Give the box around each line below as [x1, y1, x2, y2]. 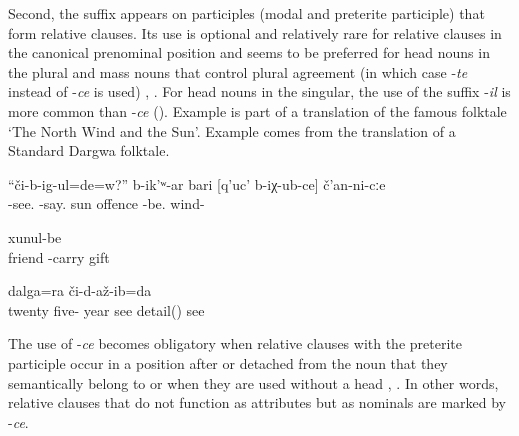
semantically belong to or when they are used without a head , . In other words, [8, 372, 499, 393]
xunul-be [8, 226, 62, 247]
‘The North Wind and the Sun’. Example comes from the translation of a [8, 120, 456, 141]
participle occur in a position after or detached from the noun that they [8, 352, 448, 373]
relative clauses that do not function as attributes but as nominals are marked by [8, 392, 507, 413]
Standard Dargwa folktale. [8, 140, 170, 161]
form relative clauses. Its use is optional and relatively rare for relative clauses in [8, 22, 502, 43]
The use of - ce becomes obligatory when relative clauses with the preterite [8, 333, 462, 354]
